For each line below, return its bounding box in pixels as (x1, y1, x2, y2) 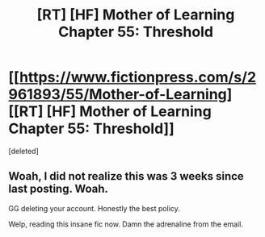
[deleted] (8, 146, 39, 156)
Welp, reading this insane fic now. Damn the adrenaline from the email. (8, 219, 244, 229)
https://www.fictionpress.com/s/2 (19, 69, 257, 86)
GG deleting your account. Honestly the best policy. (8, 203, 180, 213)
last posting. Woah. (8, 182, 109, 196)
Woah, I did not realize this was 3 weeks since (8, 169, 244, 183)
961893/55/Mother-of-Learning (8, 85, 228, 104)
